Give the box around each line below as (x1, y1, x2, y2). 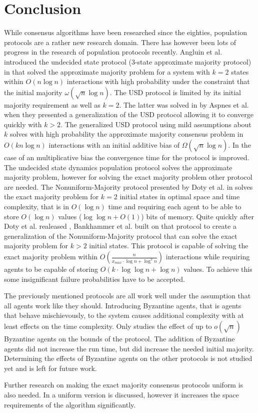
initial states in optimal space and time (119, 191, 240, 202)
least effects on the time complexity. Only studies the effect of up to (4, 320, 212, 331)
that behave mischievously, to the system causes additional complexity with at (4, 310, 244, 320)
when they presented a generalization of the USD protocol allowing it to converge (4, 109, 253, 120)
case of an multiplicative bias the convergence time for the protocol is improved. (4, 152, 249, 163)
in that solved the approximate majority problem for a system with (4, 66, 210, 77)
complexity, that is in (4, 201, 69, 212)
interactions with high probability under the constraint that (66, 76, 250, 87)
